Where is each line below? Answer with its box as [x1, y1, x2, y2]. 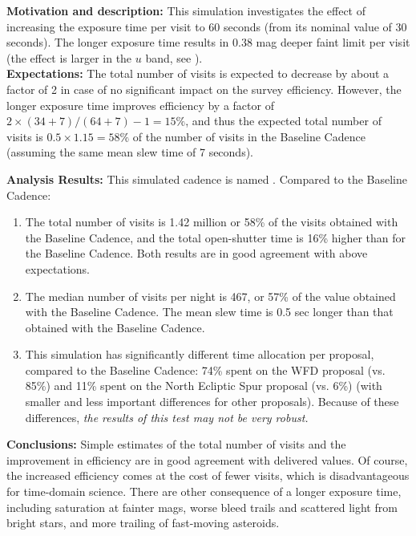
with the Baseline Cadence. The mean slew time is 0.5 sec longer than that [25, 303, 394, 320]
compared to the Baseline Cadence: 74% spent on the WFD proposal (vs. [25, 361, 386, 378]
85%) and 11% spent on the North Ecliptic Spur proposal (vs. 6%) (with [25, 377, 382, 394]
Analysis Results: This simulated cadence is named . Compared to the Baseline [6, 170, 408, 187]
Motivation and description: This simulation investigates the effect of [6, 2, 366, 18]
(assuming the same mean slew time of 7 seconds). [6, 144, 253, 160]
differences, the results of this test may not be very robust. [25, 408, 309, 425]
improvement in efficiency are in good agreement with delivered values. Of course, [6, 451, 408, 468]
